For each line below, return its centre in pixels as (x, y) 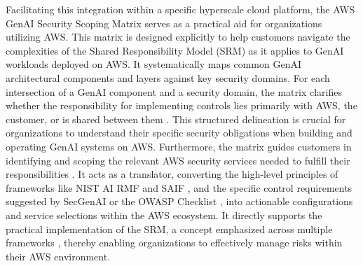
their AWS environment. (58, 256)
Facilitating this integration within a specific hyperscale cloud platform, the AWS (180, 9)
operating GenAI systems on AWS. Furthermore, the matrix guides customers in (179, 146)
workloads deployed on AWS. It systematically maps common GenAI (153, 64)
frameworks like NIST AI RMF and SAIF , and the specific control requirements (179, 187)
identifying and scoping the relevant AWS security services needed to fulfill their (178, 160)
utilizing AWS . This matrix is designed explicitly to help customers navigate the (178, 37)
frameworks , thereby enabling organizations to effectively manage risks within (174, 243)
